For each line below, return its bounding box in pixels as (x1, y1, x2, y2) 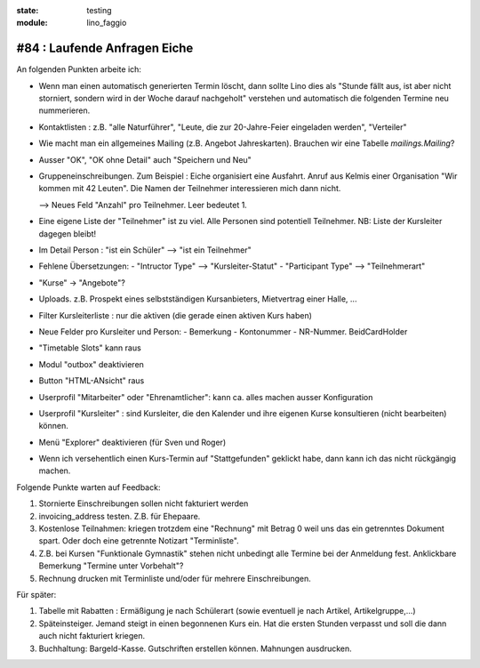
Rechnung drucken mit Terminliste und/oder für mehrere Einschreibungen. (38, 573, 311, 583)
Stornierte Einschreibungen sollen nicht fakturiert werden (38, 498, 249, 509)
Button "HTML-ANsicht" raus (38, 375, 145, 386)
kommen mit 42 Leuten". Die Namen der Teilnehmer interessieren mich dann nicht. (38, 183, 341, 194)
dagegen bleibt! (38, 228, 97, 239)
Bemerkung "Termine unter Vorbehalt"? (38, 560, 184, 571)
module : (16, 18, 48, 28)
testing (86, 5, 112, 15)
